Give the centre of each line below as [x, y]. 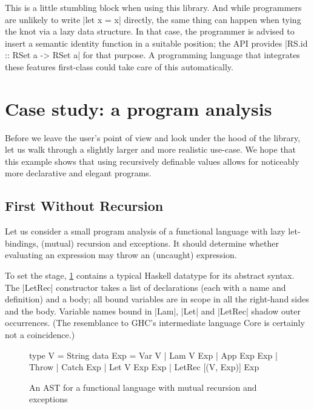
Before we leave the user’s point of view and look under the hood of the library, [153, 137]
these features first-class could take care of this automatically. [119, 66]
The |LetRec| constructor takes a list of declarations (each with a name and [145, 287]
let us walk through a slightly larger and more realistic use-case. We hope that [151, 149]
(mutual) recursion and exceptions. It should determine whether [160, 243]
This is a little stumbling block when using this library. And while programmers [153, 7]
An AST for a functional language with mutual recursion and [143, 387]
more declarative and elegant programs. [78, 173]
